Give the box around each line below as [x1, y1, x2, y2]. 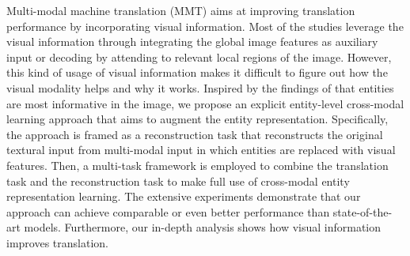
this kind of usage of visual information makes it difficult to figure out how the [6, 64, 388, 81]
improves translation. [6, 234, 108, 250]
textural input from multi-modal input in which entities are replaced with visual [6, 141, 396, 158]
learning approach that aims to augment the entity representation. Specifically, [6, 111, 389, 127]
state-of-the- [332, 203, 393, 220]
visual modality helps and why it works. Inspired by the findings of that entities [6, 79, 394, 96]
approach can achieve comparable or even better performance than [6, 203, 330, 220]
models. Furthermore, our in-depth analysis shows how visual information [24, 219, 382, 235]
